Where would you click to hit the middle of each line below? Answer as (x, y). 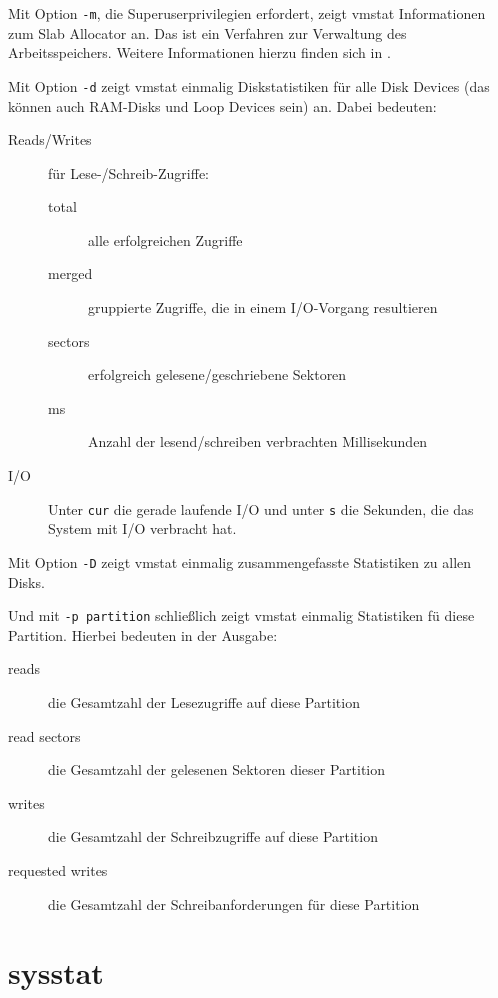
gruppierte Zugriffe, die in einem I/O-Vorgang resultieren (263, 307)
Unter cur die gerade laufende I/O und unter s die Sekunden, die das (261, 508)
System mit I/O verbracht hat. (142, 528)
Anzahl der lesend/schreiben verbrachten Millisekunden (258, 441)
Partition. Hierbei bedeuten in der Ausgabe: (143, 634)
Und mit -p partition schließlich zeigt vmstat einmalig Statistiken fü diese (241, 615)
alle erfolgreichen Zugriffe (165, 239)
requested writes (58, 869)
